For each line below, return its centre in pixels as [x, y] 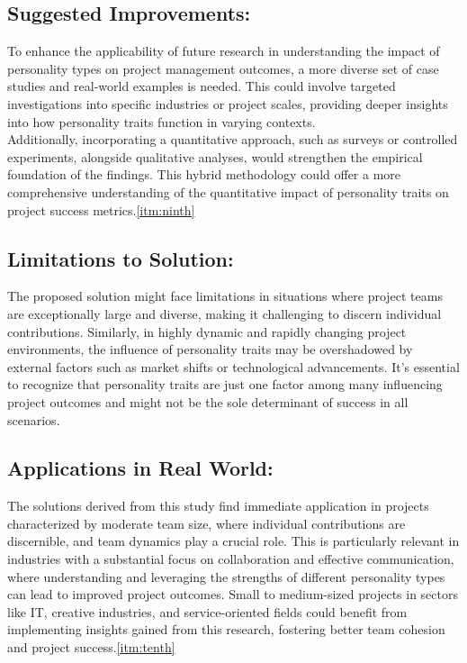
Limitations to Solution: [121, 258]
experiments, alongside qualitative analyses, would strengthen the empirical [215, 156]
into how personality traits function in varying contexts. [162, 121]
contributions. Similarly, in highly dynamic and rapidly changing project [207, 331]
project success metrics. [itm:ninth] [101, 209]
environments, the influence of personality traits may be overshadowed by [210, 349]
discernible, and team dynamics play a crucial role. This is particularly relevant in [233, 541]
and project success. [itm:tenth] [91, 647]
